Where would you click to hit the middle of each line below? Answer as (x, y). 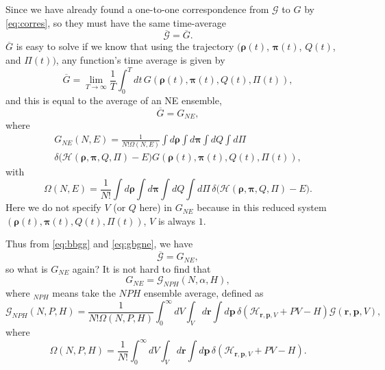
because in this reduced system (262, 207)
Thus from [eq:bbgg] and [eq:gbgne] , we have (99, 244)
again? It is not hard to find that (141, 268)
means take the (84, 293)
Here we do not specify (53, 207)
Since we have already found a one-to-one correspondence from (137, 9)
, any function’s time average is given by (140, 60)
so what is (27, 268)
